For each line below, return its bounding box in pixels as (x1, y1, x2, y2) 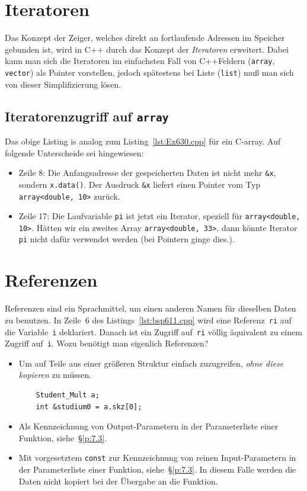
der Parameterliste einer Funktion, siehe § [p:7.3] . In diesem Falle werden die (18, 463, 296, 476)
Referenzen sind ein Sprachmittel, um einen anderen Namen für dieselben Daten (5, 302, 296, 315)
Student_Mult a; (36, 391, 100, 399)
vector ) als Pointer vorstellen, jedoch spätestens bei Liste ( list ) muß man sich (5, 66, 294, 78)
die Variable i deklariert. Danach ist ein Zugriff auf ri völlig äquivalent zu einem (5, 325, 302, 338)
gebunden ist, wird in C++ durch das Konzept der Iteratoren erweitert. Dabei (5, 43, 289, 55)
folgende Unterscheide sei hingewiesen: (5, 146, 144, 159)
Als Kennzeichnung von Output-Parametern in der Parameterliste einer (18, 420, 279, 432)
